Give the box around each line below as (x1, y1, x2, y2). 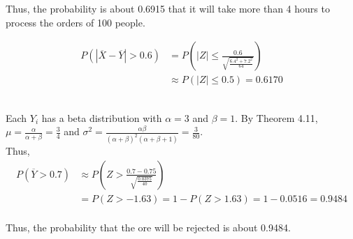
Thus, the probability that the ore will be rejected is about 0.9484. (6, 219, 291, 234)
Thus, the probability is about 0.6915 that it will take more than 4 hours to (6, 1, 330, 15)
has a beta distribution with (41, 110, 162, 125)
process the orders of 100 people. (6, 15, 145, 29)
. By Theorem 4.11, (235, 110, 318, 125)
